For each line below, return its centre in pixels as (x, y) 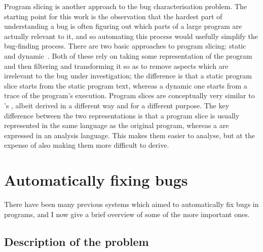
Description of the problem (77, 241)
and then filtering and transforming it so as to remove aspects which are (116, 66)
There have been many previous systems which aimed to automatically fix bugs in (131, 204)
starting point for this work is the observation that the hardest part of (113, 16)
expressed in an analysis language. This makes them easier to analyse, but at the (129, 135)
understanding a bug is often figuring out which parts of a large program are (123, 26)
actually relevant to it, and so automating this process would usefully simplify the (131, 36)
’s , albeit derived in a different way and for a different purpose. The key (117, 105)
